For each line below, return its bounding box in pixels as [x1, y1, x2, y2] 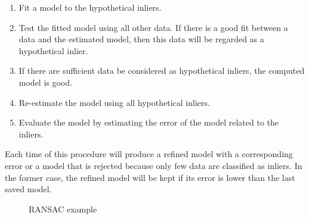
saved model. [5, 183, 52, 195]
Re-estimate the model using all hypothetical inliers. [18, 96, 210, 108]
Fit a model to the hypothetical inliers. [18, 1, 162, 13]
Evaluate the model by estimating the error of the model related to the [18, 116, 279, 129]
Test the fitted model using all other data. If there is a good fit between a [18, 21, 288, 33]
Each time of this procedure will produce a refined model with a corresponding [5, 148, 293, 160]
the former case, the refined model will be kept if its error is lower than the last [5, 171, 295, 183]
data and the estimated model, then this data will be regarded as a [18, 33, 264, 45]
